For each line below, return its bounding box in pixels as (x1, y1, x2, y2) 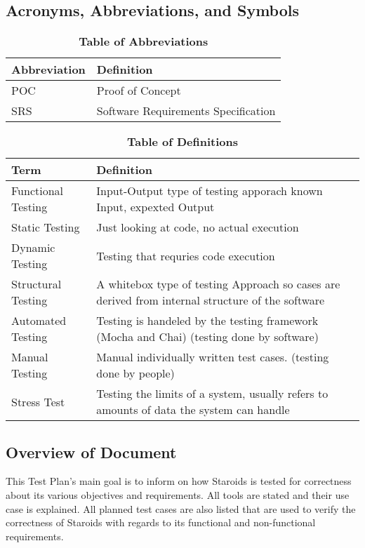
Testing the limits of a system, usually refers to (96, 385, 328, 402)
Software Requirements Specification (96, 102, 276, 119)
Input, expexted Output (96, 199, 215, 215)
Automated (11, 312, 67, 329)
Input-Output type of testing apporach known (96, 182, 323, 199)
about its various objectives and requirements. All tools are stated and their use (6, 488, 350, 502)
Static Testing (11, 219, 80, 236)
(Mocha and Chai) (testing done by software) (96, 328, 319, 345)
